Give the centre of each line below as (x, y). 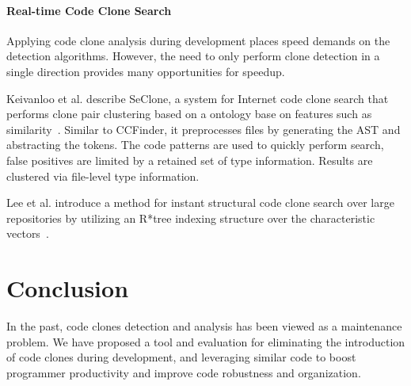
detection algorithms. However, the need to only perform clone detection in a (193, 56)
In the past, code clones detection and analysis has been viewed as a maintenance (204, 326)
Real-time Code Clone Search (89, 10)
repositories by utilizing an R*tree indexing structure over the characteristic (191, 218)
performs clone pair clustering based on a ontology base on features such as (189, 114)
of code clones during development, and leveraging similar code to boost (181, 357)
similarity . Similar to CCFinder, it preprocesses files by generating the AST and (204, 129)
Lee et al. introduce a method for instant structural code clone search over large (200, 203)
